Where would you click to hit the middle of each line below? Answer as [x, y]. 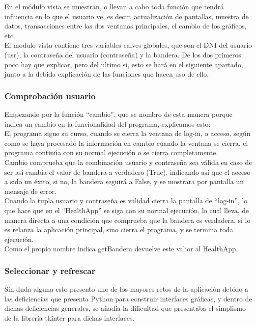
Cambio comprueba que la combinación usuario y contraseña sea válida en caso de [128, 162]
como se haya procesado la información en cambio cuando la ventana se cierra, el [126, 143]
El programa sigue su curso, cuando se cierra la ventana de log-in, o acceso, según [128, 133]
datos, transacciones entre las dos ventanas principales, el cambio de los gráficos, [126, 26]
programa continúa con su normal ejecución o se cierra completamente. [111, 152]
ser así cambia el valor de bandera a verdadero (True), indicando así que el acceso [128, 172]
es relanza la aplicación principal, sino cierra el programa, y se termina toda [119, 230]
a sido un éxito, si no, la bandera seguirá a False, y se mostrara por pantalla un [124, 181]
